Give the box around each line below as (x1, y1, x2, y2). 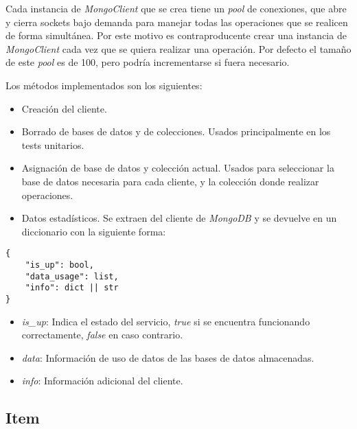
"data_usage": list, (25, 271, 119, 281)
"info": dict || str (25, 283, 119, 293)
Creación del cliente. (21, 101, 107, 115)
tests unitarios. (21, 137, 84, 152)
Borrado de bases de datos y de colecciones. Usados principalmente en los (21, 124, 331, 139)
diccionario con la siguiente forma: (21, 224, 166, 238)
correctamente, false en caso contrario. (21, 327, 183, 342)
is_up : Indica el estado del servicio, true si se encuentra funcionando (21, 314, 310, 328)
